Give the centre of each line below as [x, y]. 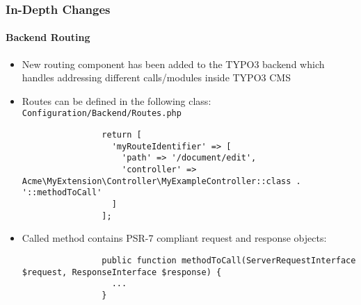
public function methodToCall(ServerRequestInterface [229, 260]
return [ [122, 135]
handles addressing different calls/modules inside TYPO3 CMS [156, 77]
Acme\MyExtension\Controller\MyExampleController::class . [161, 181]
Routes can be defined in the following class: [117, 100]
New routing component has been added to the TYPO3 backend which [173, 64]
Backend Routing [48, 37]
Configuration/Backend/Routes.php [102, 114]
